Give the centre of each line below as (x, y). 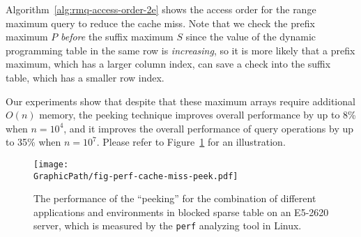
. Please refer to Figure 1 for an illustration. (191, 142)
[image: (51, 164)
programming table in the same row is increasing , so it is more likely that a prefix (180, 50)
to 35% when (33, 142)
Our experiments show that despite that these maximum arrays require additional (180, 101)
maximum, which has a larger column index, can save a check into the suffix (168, 64)
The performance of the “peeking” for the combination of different (175, 198)
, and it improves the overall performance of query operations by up (209, 128)
